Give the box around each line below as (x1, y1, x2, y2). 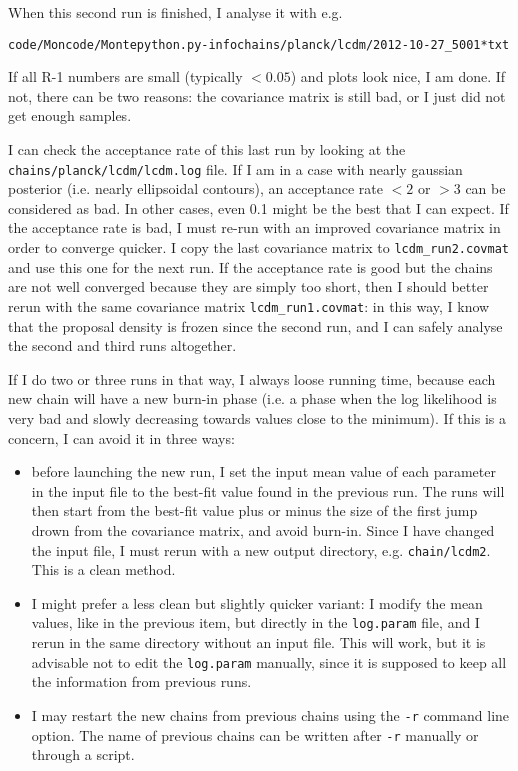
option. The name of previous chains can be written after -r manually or (31, 724, 479, 745)
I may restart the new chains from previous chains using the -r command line (31, 704, 510, 725)
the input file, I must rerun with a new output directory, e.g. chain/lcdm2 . (31, 539, 491, 560)
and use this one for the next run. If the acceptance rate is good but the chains (8, 256, 493, 277)
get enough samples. (8, 105, 132, 126)
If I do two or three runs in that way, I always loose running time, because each (8, 368, 496, 389)
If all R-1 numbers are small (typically (8, 66, 243, 87)
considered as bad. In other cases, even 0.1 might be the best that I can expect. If (8, 197, 509, 218)
